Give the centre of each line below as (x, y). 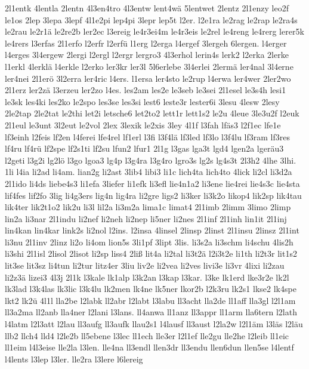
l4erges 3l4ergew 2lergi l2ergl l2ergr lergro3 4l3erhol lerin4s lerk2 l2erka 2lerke (147, 55)
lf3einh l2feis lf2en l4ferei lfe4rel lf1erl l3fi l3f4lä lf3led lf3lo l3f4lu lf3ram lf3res (147, 136)
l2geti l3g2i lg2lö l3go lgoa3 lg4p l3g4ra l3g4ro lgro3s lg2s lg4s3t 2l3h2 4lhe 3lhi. (151, 160)
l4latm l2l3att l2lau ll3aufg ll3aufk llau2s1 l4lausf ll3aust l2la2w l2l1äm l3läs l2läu (154, 324)
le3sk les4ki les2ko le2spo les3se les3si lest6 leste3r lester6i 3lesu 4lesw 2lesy (142, 101)
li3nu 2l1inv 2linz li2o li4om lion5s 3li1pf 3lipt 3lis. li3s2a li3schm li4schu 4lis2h (149, 242)
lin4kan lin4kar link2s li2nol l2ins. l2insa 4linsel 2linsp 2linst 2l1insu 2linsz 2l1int (152, 230)
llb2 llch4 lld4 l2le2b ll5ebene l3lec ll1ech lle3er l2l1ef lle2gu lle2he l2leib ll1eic (147, 335)
